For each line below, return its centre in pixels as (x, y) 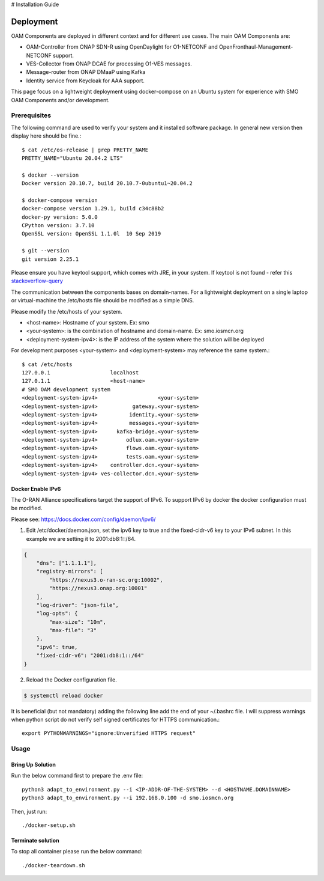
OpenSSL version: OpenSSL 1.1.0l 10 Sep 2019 (91, 234)
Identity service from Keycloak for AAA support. (85, 81)
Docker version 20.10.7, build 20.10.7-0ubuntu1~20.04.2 (107, 184)
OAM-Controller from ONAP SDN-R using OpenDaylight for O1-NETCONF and (122, 47)
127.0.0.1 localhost (80, 372)
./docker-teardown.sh (53, 865)
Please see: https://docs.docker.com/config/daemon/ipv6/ (83, 519)
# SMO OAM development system (66, 389)
